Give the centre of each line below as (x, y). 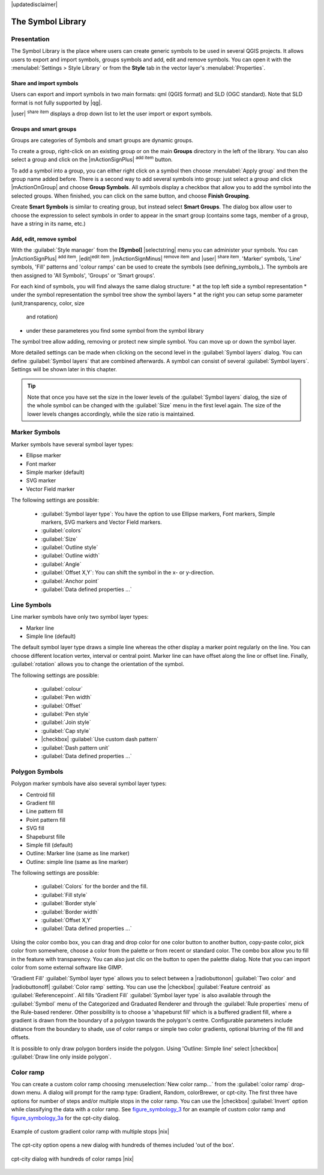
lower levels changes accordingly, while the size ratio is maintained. (111, 414)
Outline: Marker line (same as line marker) (78, 854)
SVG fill (35, 828)
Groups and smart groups (44, 129)
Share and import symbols (45, 83)
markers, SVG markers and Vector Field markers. (101, 522)
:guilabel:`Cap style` (66, 730)
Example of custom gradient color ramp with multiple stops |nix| (90, 1131)
